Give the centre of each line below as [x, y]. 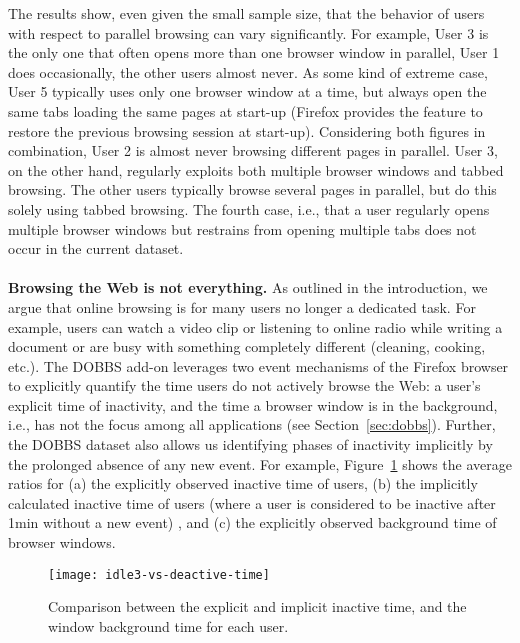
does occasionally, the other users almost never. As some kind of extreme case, [248, 71]
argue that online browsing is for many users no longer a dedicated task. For [242, 306]
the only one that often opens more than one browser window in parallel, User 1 [254, 52]
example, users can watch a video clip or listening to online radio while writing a [255, 326]
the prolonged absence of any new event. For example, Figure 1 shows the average [260, 463]
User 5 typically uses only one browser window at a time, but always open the [247, 91]
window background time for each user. [168, 625]
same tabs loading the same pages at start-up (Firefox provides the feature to [245, 110]
